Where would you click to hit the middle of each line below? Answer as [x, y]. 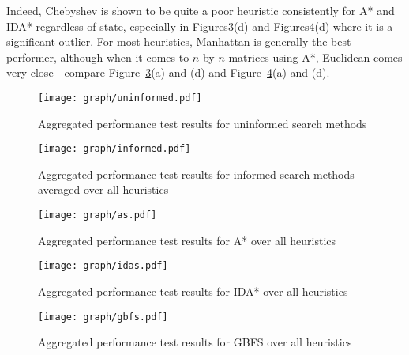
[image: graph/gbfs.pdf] [103, 317]
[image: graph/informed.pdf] [114, 149]
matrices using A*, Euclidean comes [315, 57]
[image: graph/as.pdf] [98, 215]
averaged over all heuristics [103, 189]
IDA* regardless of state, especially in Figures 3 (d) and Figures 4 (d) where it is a [200, 26]
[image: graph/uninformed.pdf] [120, 98]
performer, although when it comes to [98, 57]
